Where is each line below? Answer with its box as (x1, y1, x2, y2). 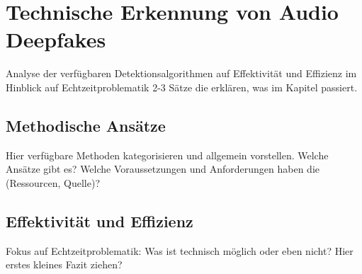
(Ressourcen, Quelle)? (6, 175, 100, 190)
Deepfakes (6, 25, 106, 54)
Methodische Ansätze (6, 114, 166, 136)
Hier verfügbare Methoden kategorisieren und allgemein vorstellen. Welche (6, 147, 329, 162)
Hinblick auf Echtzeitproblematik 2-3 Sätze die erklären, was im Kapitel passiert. (6, 79, 358, 94)
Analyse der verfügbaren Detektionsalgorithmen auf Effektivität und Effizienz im (6, 66, 357, 81)
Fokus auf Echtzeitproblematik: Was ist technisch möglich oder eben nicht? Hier (6, 243, 353, 258)
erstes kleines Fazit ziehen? (6, 257, 123, 272)
